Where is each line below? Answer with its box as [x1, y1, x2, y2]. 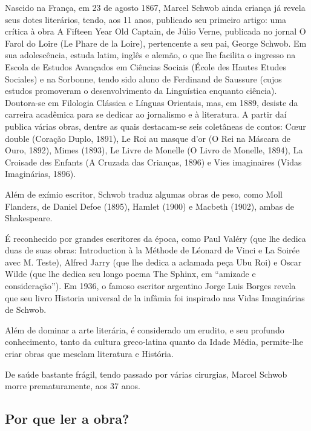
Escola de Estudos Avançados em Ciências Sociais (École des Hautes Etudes [5, 60, 286, 73]
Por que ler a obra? [5, 409, 129, 428]
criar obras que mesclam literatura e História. [5, 347, 174, 360]
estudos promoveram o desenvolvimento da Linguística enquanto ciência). [5, 84, 277, 97]
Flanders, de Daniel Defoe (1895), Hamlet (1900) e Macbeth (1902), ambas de [5, 199, 294, 212]
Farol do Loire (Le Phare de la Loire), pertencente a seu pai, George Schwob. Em [5, 36, 307, 49]
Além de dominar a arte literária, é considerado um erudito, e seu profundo [5, 323, 284, 336]
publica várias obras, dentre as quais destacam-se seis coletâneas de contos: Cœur [5, 119, 306, 132]
